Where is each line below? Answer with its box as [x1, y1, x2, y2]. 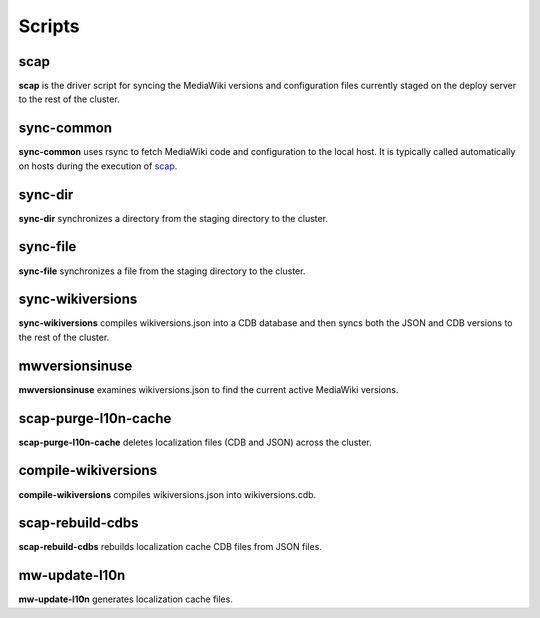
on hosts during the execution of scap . [18, 160, 178, 172]
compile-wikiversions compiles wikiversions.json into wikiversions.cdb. [18, 488, 317, 500]
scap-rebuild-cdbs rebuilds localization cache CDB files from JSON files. [18, 541, 322, 553]
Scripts [18, 15, 80, 37]
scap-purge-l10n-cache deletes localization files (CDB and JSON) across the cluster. [18, 436, 372, 448]
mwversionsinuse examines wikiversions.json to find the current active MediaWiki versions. [18, 383, 399, 395]
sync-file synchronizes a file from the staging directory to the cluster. [18, 265, 306, 277]
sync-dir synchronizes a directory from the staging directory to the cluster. [18, 212, 329, 224]
